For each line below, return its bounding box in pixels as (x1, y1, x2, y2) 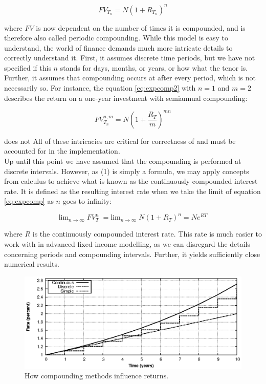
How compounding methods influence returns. (25, 370, 169, 381)
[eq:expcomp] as (4, 196, 54, 206)
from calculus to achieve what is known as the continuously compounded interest (4, 176, 258, 186)
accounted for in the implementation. (4, 145, 120, 156)
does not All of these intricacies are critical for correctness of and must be (4, 135, 236, 146)
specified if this (4, 62, 51, 73)
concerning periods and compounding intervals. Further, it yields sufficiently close (4, 248, 260, 259)
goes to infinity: (62, 196, 112, 206)
